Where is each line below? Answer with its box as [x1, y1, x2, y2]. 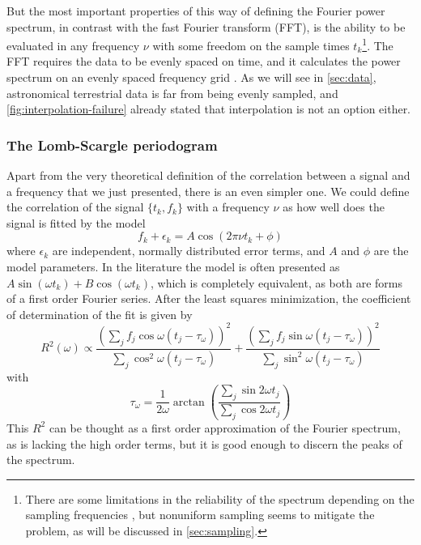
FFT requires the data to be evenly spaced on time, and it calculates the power [6, 53, 401, 70]
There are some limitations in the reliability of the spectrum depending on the [25, 490, 415, 507]
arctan [172, 396, 205, 408]
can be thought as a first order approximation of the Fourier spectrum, [49, 419, 401, 436]
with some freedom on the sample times [152, 36, 350, 53]
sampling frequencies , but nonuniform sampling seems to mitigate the [25, 506, 375, 523]
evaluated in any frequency [6, 36, 140, 53]
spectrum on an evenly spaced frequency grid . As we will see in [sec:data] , [6, 69, 376, 86]
